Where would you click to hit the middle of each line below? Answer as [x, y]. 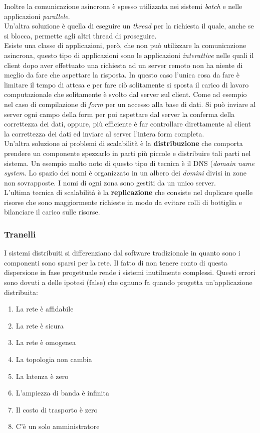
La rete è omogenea [46, 342]
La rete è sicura [40, 325]
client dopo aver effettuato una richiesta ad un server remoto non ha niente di [123, 65]
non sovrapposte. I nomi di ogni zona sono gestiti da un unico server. [110, 182]
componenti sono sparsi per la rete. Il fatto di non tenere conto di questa [116, 262]
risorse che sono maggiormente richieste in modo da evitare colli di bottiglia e [123, 202]
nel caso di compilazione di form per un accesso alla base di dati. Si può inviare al [130, 104]
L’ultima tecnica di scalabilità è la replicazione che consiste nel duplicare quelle [128, 192]
